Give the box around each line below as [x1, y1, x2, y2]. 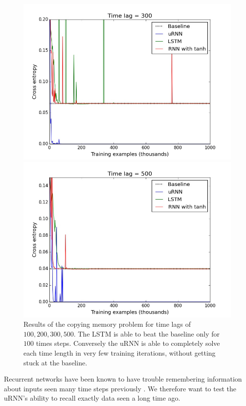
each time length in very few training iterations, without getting [23, 347, 216, 358]
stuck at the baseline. [23, 357, 88, 367]
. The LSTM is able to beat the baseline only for [73, 328, 220, 338]
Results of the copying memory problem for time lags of [23, 319, 191, 329]
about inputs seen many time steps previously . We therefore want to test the [4, 383, 237, 393]
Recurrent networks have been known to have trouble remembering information [4, 374, 242, 384]
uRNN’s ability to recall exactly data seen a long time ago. [4, 393, 180, 403]
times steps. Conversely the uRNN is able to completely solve [36, 338, 220, 348]
